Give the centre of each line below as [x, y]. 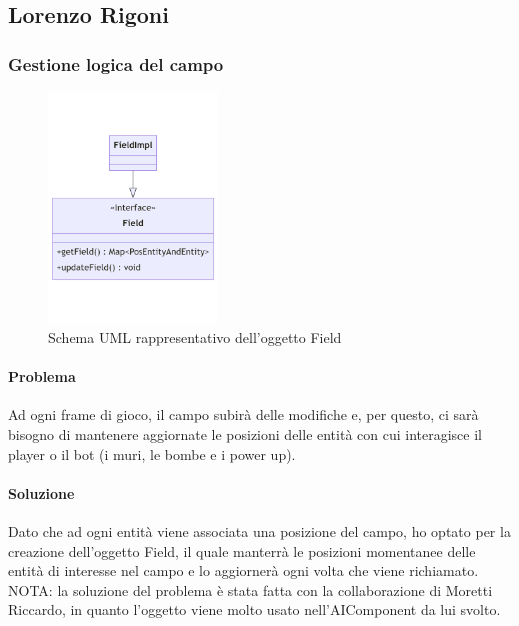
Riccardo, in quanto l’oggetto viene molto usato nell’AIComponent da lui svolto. [254, 609]
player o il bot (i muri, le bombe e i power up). [152, 453]
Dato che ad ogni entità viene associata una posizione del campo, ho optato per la [259, 530]
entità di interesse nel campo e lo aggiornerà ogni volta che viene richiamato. [243, 570]
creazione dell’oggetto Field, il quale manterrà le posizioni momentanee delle [242, 550]
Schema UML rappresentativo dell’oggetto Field [195, 336]
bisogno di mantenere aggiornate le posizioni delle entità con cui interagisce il [245, 433]
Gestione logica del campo [116, 63]
